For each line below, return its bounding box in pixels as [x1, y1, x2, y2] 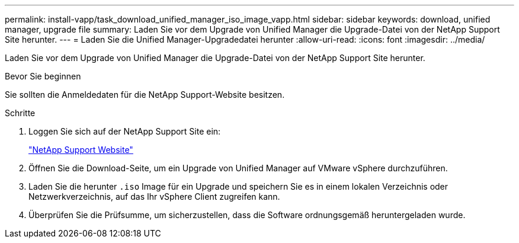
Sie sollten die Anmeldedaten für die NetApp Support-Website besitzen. [5, 89, 285, 100]
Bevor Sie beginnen [5, 71, 81, 81]
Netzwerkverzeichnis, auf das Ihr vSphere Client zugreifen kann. [28, 191, 280, 202]
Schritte [5, 108, 36, 118]
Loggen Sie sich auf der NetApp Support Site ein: [28, 126, 221, 136]
